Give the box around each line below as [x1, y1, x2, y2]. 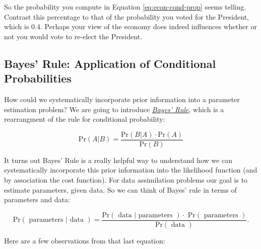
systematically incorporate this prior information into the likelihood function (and [4, 164, 257, 175]
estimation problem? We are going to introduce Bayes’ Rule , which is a [4, 104, 224, 114]
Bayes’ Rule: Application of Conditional [4, 55, 216, 71]
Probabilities [4, 70, 72, 86]
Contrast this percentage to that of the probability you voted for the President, [4, 11, 249, 22]
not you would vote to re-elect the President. [4, 31, 143, 41]
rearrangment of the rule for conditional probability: [4, 114, 165, 124]
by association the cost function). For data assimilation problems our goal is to [4, 175, 248, 185]
